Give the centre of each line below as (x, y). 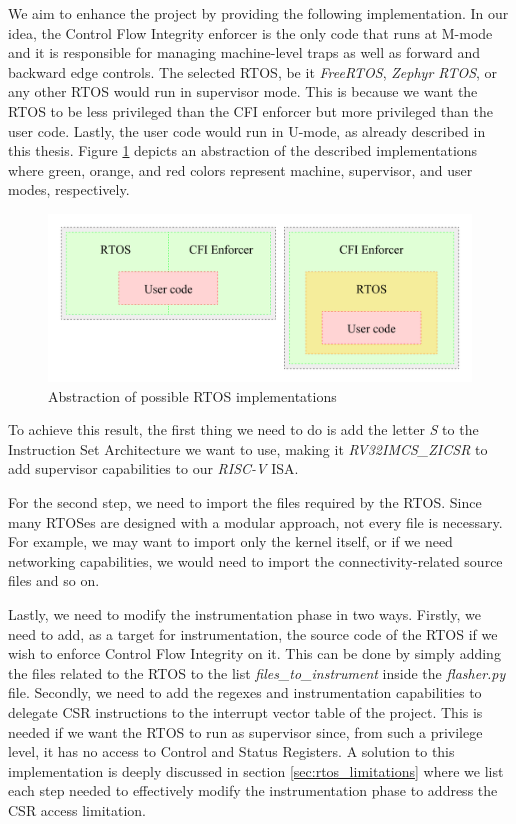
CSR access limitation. (77, 809)
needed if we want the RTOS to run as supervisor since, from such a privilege (245, 731)
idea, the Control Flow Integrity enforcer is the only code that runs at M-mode (250, 32)
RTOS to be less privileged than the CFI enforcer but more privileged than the (250, 110)
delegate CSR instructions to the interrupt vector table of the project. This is (245, 711)
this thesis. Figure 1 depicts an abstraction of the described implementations (243, 150)
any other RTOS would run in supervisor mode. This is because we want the (243, 91)
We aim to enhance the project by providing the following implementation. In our (258, 13)
